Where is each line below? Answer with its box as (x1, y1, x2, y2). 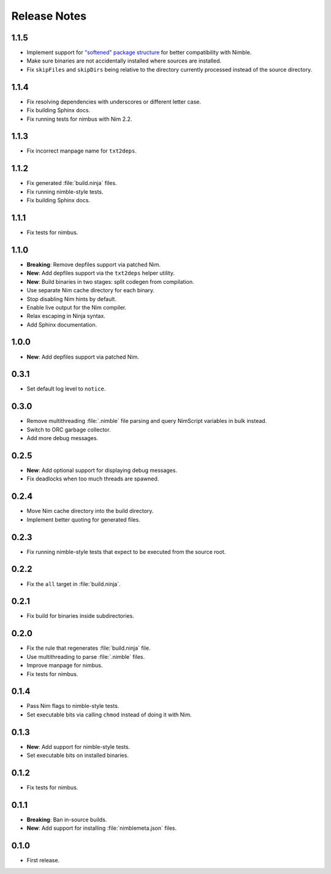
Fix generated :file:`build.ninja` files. (26, 180, 117, 187)
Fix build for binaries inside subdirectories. (26, 612, 134, 620)
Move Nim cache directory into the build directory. (26, 507, 154, 515)
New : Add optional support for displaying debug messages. (26, 466, 178, 474)
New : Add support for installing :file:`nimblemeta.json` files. (26, 824, 177, 832)
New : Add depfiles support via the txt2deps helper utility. (26, 270, 175, 277)
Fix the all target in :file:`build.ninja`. (26, 580, 121, 588)
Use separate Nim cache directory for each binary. (26, 287, 155, 294)
